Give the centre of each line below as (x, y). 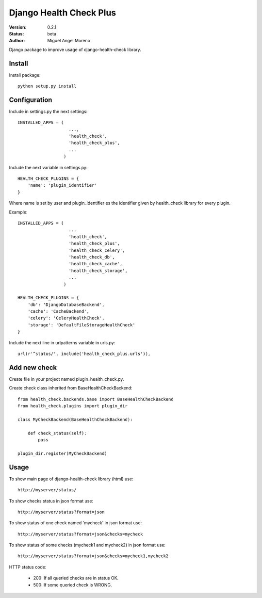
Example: (18, 212)
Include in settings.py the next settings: (48, 111)
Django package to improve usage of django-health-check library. (75, 49)
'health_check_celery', (97, 250)
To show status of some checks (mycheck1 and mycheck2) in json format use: (87, 545)
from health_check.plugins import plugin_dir (73, 406)
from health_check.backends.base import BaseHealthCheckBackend (96, 399)
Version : (18, 27)
